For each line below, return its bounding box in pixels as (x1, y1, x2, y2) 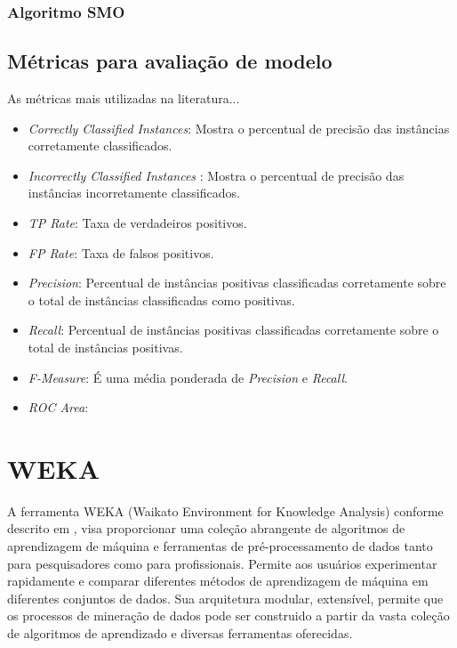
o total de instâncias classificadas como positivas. (28, 290, 295, 309)
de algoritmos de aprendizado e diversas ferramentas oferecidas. (7, 624, 353, 643)
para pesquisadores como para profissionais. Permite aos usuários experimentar (7, 554, 437, 572)
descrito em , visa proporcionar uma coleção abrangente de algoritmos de (7, 519, 405, 538)
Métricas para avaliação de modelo (7, 47, 333, 75)
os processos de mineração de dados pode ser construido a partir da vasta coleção (7, 606, 450, 625)
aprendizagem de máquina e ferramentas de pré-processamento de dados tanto (7, 537, 433, 555)
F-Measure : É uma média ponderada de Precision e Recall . (28, 368, 348, 386)
